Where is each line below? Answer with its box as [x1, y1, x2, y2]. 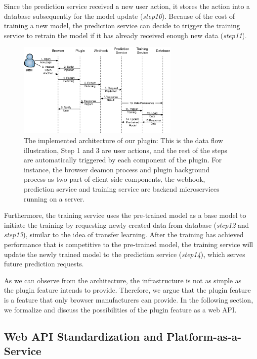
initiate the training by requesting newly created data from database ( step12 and [4, 219, 249, 230]
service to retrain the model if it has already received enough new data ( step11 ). [4, 30, 247, 40]
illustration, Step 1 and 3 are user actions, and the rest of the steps [24, 145, 227, 155]
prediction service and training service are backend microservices [24, 184, 219, 194]
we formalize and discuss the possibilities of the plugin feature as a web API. [4, 304, 237, 314]
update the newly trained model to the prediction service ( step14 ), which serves [4, 249, 245, 259]
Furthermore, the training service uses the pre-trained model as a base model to [4, 210, 246, 220]
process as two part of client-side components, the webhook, [24, 174, 205, 184]
